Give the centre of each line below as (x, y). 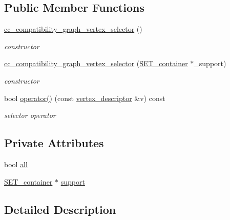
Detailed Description (60, 209)
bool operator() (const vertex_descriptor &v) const (85, 98)
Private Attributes (54, 143)
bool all (16, 164)
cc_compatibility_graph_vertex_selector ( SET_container (96, 63)
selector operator (30, 115)
